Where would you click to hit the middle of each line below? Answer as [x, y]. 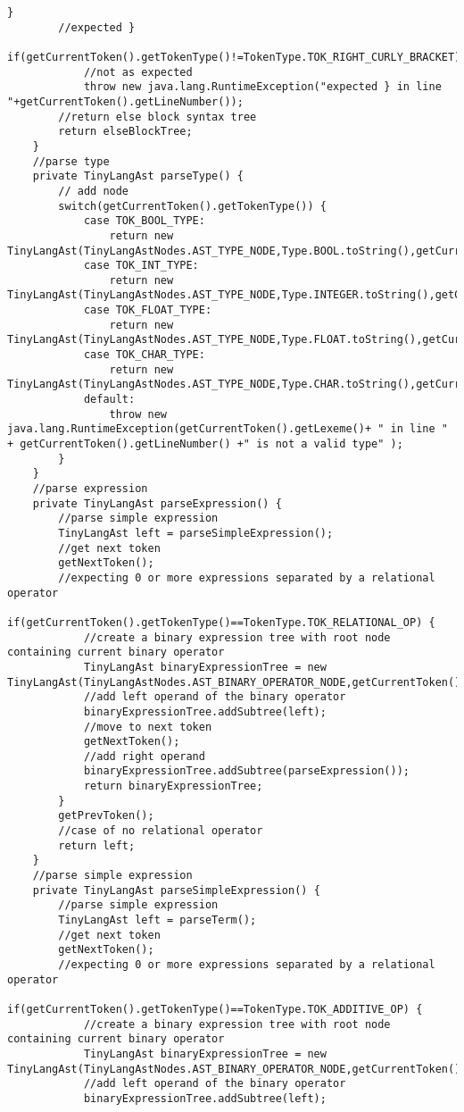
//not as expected [138, 72]
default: [109, 400]
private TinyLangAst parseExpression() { [157, 503]
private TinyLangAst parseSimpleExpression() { [176, 890]
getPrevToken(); [106, 816]
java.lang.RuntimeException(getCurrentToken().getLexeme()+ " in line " [228, 429]
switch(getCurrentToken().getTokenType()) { [192, 206]
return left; [97, 845]
